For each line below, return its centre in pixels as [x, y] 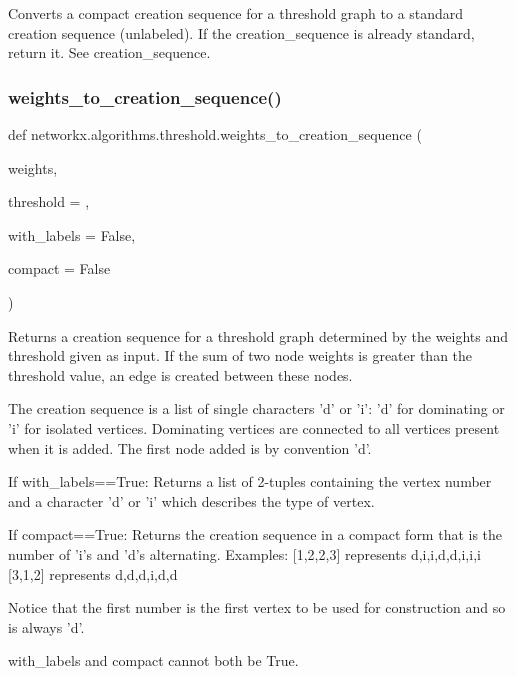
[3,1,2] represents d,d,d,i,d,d [93, 573]
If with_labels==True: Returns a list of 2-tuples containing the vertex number [250, 481]
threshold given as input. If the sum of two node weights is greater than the [240, 355]
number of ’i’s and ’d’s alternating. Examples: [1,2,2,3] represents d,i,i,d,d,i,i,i [244, 553]
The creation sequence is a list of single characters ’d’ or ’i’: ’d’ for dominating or [256, 408]
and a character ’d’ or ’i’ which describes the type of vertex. [191, 500]
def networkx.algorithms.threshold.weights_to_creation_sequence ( [215, 134]
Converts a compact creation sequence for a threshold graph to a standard [236, 13]
